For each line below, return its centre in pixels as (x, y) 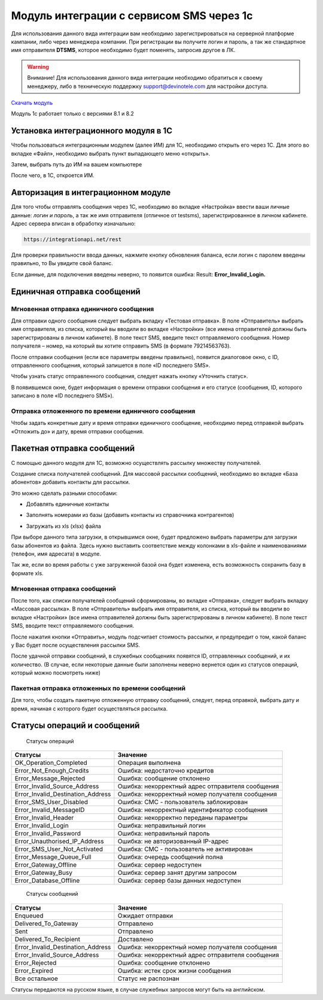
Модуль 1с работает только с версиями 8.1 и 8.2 (73, 114)
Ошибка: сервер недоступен (159, 865)
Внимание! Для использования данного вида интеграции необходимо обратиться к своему (145, 78)
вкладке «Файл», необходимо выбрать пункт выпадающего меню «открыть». (111, 153)
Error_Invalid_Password (48, 834)
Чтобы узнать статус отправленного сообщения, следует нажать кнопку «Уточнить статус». (129, 376)
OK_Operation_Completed (51, 763)
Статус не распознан (148, 978)
